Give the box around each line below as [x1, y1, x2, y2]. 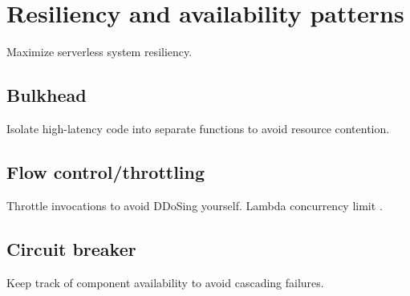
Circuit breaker [6, 236, 136, 261]
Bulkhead [6, 83, 87, 107]
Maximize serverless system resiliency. [6, 43, 193, 60]
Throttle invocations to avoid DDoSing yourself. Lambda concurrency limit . [6, 197, 383, 213]
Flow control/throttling [6, 159, 205, 184]
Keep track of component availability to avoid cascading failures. [6, 274, 324, 290]
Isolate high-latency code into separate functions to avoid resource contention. [6, 120, 390, 136]
